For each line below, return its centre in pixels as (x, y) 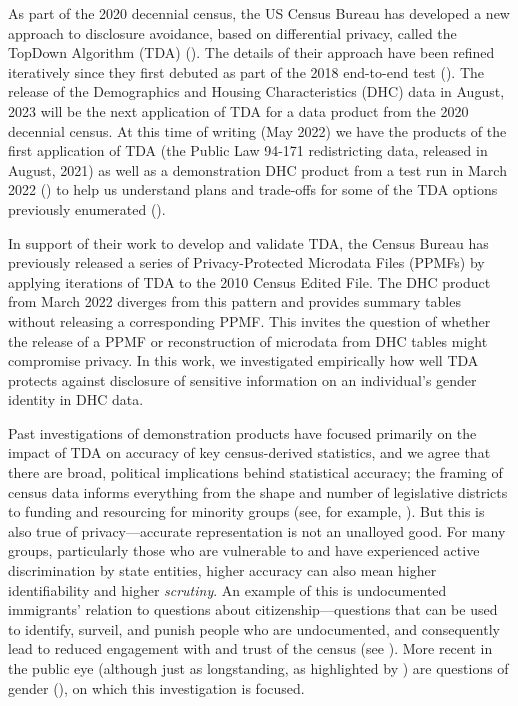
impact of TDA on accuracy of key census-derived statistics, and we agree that (249, 452)
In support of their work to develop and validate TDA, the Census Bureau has (248, 242)
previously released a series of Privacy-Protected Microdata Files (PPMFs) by (246, 262)
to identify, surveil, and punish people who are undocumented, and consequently (254, 628)
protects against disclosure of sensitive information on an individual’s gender (242, 379)
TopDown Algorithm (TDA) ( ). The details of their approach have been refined (251, 52)
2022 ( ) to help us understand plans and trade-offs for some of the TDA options (253, 189)
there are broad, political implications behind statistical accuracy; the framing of (255, 472)
